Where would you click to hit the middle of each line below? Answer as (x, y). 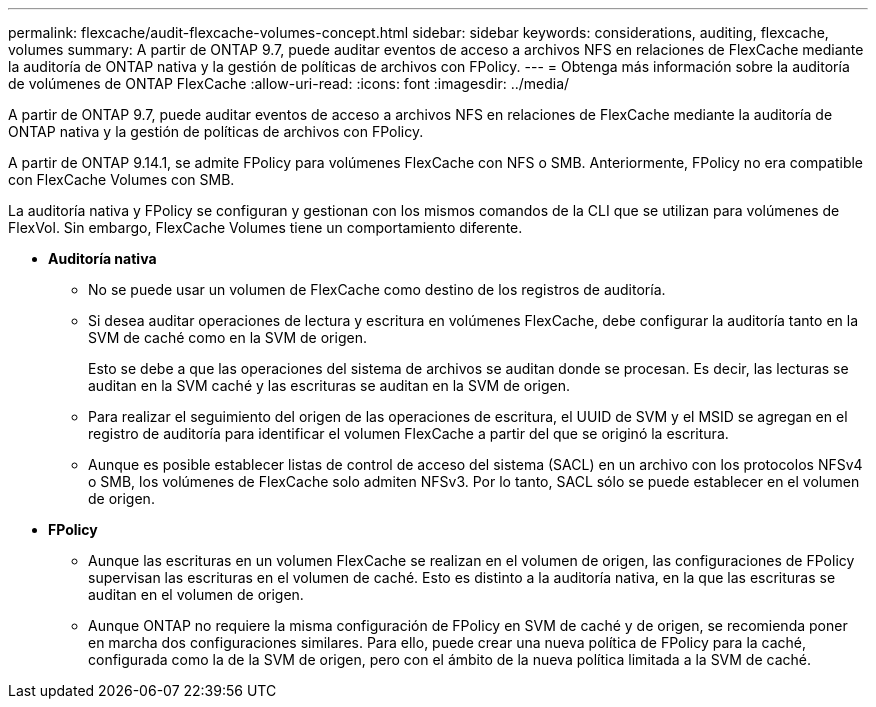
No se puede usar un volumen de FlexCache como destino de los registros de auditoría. (377, 289)
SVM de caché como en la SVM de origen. (227, 337)
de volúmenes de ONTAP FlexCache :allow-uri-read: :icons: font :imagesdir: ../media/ (289, 83)
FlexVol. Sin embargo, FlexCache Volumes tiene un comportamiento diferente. (265, 227)
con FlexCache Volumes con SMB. (121, 179)
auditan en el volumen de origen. (196, 594)
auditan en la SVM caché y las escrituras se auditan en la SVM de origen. (329, 385)
